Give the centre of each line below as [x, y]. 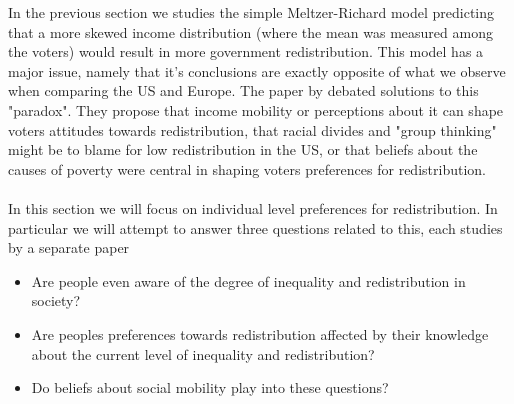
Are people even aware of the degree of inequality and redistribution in [248, 280]
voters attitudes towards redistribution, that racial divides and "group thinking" [252, 129]
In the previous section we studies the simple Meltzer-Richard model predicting [251, 12]
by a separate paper [69, 247]
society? [56, 300]
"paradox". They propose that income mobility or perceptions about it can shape [256, 109]
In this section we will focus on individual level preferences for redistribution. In [253, 207]
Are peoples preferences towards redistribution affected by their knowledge [260, 333]
